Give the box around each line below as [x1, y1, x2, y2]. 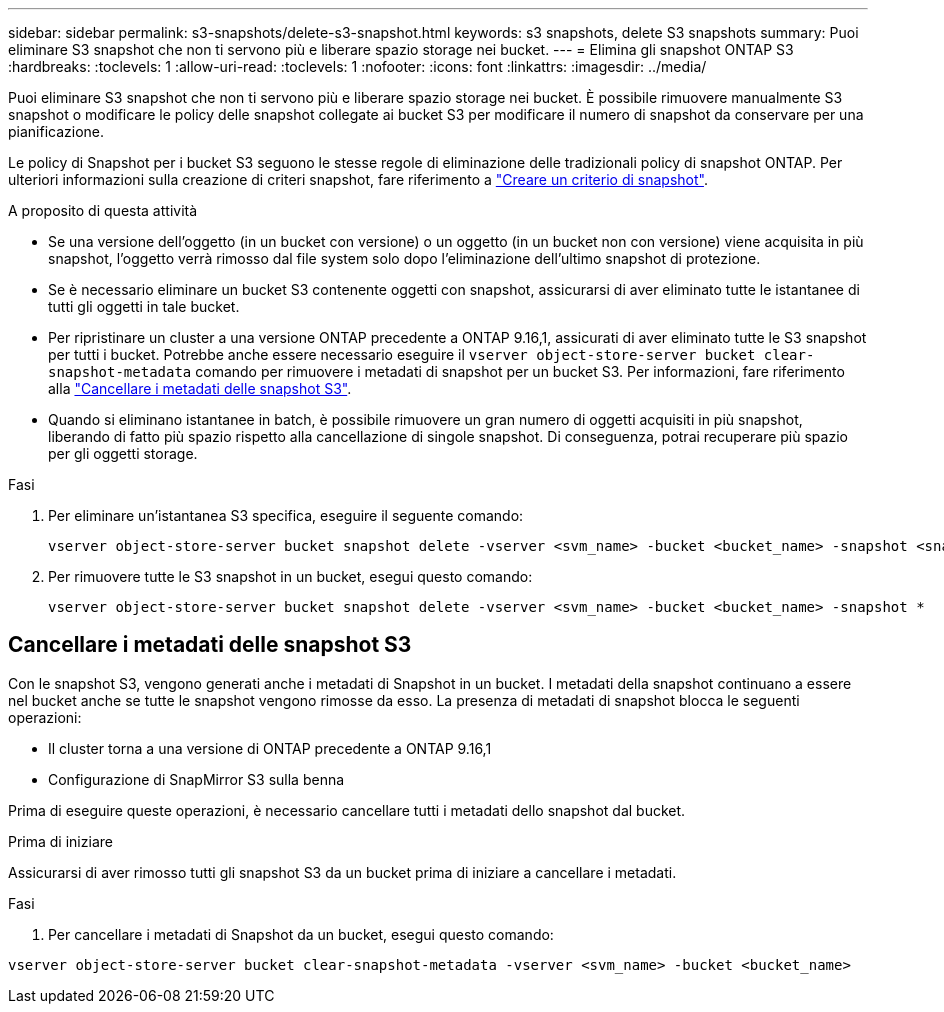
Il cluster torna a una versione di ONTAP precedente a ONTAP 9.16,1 [48, 739, 492, 757]
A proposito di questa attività [8, 202, 198, 219]
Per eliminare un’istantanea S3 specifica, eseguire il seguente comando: [48, 507, 524, 524]
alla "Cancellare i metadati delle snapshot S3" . [48, 380, 352, 397]
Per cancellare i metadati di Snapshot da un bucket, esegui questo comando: [48, 925, 554, 943]
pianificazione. [8, 123, 105, 140]
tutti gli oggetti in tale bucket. [48, 298, 240, 315]
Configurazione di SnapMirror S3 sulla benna [48, 770, 345, 788]
